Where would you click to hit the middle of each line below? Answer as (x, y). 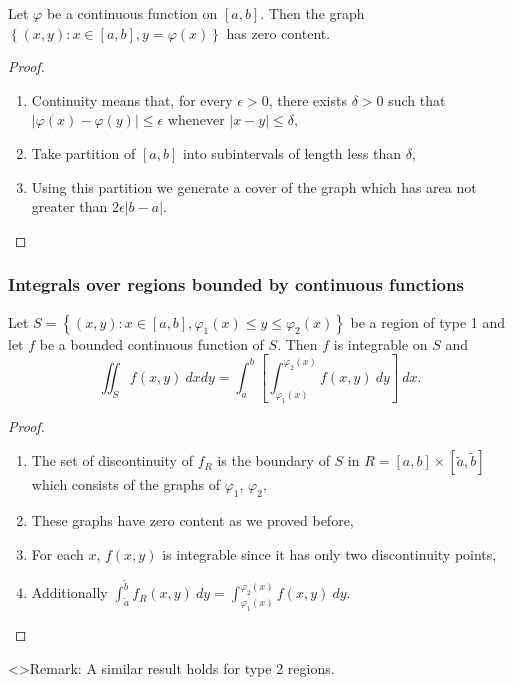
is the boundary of (273, 460)
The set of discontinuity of (112, 460)
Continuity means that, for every (132, 99)
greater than (69, 206)
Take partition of (83, 152)
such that (417, 99)
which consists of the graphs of (125, 484)
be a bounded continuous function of (151, 343)
